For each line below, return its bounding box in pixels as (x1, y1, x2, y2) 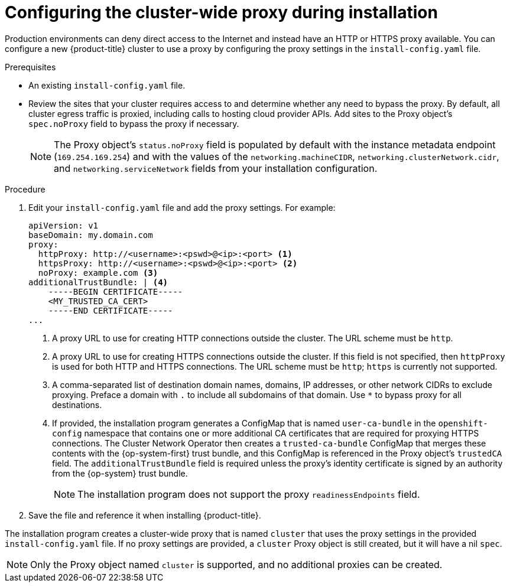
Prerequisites (5, 61, 56, 72)
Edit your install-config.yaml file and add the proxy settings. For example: (28, 202, 336, 213)
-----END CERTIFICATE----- (48, 305, 173, 315)
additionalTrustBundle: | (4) (28, 277, 168, 287)
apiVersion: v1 (28, 220, 99, 230)
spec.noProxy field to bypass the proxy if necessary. (28, 118, 239, 129)
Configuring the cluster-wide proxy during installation (5, 2, 438, 22)
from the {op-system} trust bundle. (52, 468, 188, 478)
